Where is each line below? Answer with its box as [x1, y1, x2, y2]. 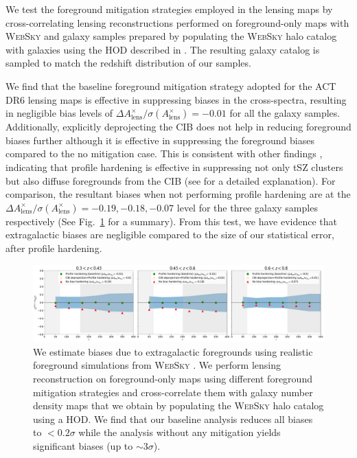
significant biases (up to [33, 438, 133, 453]
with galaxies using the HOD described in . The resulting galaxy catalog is [5, 42, 320, 56]
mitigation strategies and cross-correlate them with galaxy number [33, 385, 313, 399]
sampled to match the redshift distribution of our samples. [5, 56, 251, 70]
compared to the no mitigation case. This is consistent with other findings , [5, 146, 323, 161]
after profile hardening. [5, 240, 102, 255]
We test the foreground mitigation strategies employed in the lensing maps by [5, 2, 333, 16]
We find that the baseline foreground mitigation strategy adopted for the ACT [5, 78, 336, 93]
